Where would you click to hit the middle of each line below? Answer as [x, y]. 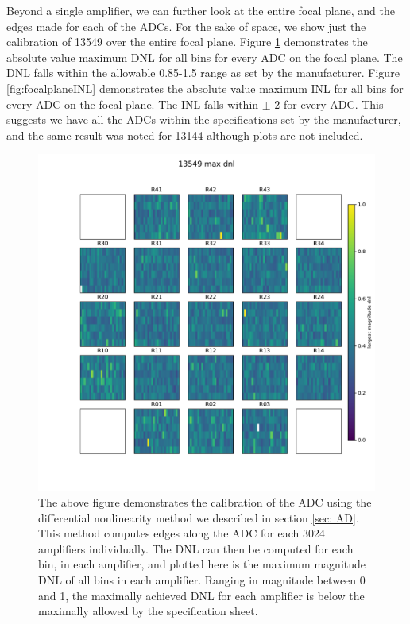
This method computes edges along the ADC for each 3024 [182, 533]
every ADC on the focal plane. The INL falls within [133, 104]
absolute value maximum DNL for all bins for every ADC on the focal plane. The [205, 57]
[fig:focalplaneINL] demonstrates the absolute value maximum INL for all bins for [205, 88]
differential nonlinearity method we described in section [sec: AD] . [199, 517]
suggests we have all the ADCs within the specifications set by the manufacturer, [204, 119]
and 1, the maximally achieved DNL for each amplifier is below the [201, 595]
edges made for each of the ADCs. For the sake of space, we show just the [186, 26]
